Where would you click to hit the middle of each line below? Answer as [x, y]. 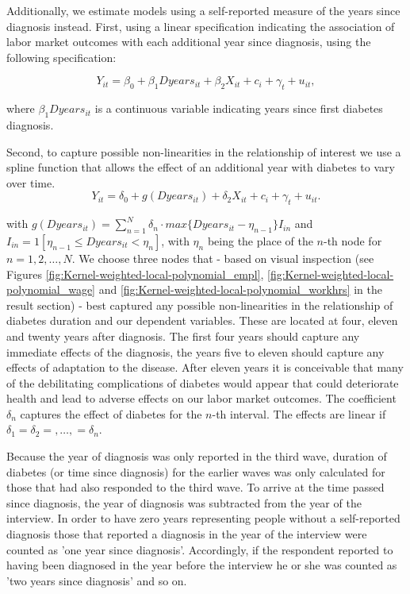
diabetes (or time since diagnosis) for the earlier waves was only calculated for [196, 471]
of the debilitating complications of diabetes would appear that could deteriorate [203, 382]
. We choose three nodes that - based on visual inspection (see [223, 258]
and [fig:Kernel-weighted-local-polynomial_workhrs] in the [240, 289]
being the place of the [260, 240]
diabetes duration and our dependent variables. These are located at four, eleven [202, 320]
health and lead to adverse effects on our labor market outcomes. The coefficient [201, 398]
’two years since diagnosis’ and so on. [97, 580]
